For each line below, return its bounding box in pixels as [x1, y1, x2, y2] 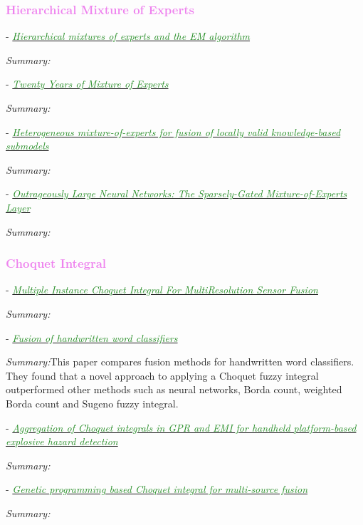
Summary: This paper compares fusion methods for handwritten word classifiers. [6, 354, 354, 369]
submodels [6, 138, 49, 153]
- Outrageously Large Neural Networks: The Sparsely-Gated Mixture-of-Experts [6, 186, 347, 201]
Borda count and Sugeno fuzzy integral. [6, 395, 179, 410]
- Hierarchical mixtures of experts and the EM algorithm [6, 28, 251, 43]
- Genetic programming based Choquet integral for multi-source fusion [6, 482, 308, 497]
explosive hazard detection [6, 434, 118, 449]
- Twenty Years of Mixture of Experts [6, 76, 169, 91]
